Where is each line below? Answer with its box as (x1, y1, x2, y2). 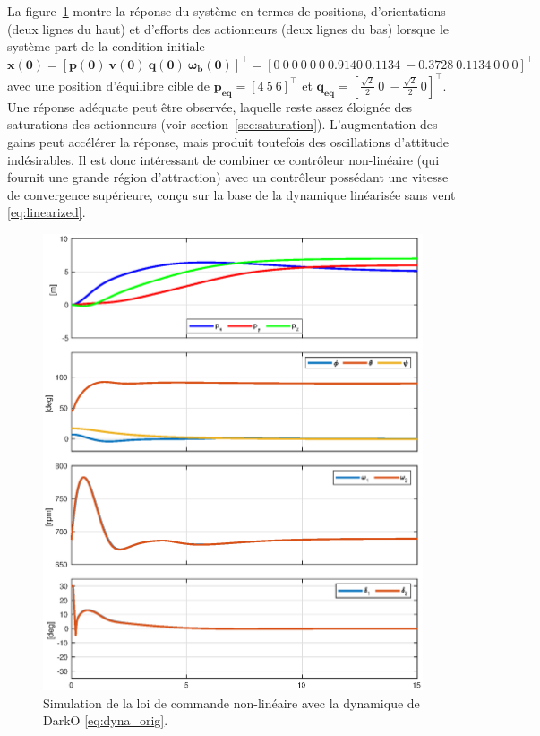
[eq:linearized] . (7, 203, 86, 221)
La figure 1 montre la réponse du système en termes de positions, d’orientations (7, 2, 446, 20)
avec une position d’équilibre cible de (7, 75, 210, 94)
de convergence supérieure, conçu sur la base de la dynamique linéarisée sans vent (7, 185, 456, 203)
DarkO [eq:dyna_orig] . (43, 711, 168, 730)
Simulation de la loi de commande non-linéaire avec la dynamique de (43, 693, 420, 712)
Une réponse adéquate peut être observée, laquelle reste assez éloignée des (7, 97, 413, 116)
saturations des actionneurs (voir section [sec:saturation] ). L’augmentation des (7, 115, 438, 134)
